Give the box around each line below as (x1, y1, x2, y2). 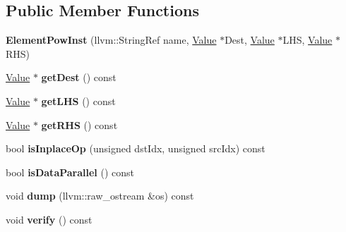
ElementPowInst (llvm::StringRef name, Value (6, 32, 217, 47)
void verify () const (6, 212, 93, 226)
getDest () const (41, 70, 117, 85)
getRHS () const (41, 117, 118, 132)
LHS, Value (282, 32, 333, 47)
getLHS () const (41, 93, 116, 108)
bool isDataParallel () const (6, 164, 135, 179)
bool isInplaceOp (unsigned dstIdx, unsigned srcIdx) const (6, 141, 266, 156)
